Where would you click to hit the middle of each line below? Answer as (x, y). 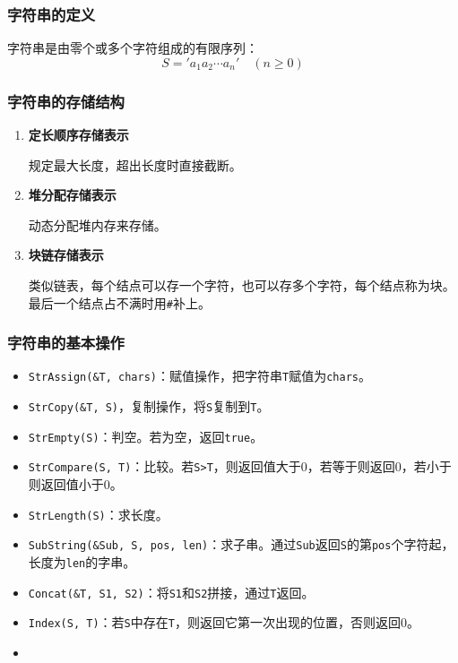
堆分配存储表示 (72, 195)
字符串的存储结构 (66, 101)
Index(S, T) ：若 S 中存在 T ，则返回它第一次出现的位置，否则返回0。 (224, 622)
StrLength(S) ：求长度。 (98, 514)
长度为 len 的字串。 (82, 562)
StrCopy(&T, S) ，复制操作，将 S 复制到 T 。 (149, 406)
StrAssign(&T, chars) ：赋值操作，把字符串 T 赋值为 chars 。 (199, 376)
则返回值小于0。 (75, 484)
